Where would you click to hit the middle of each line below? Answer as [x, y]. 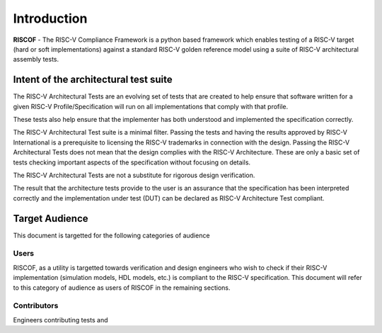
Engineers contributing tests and [60, 320]
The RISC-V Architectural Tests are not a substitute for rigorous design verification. [134, 175]
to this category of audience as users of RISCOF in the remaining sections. [122, 288]
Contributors [36, 306]
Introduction [50, 18]
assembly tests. [36, 60]
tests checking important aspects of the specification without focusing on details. [132, 162]
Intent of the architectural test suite [93, 80]
